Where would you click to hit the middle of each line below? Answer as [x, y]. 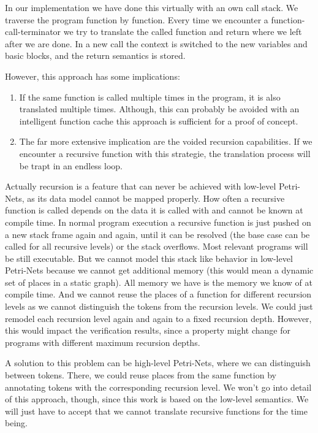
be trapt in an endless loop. [71, 165]
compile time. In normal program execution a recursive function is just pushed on [158, 222]
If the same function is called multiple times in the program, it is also [150, 97]
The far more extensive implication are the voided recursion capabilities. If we [166, 141]
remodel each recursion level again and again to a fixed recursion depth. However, [158, 318]
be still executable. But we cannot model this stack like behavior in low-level [149, 258]
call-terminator [33, 32]
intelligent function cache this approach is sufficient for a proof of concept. [159, 121]
